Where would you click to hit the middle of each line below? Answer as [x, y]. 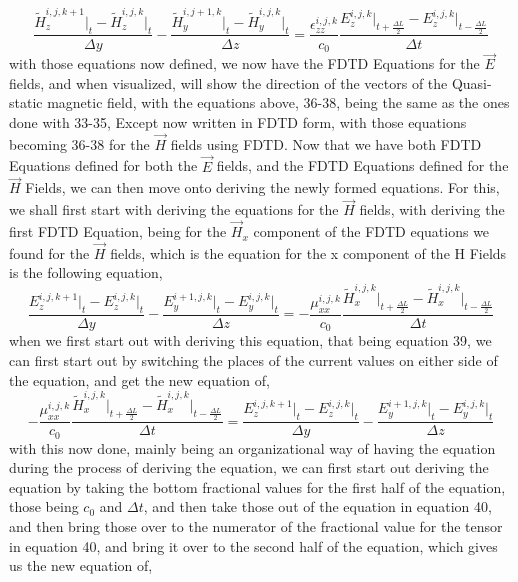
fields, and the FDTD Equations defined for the [362, 165]
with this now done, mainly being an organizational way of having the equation [252, 447]
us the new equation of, [81, 565]
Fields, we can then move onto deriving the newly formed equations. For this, [262, 187]
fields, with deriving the [432, 209]
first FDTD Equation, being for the [118, 231]
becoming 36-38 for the [79, 143]
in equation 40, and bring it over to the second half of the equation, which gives [253, 545]
